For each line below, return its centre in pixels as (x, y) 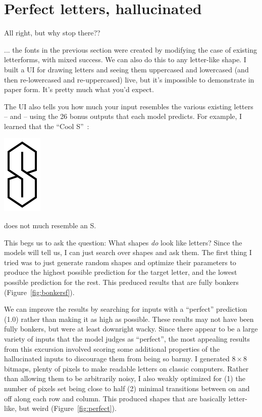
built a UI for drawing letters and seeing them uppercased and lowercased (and (126, 69)
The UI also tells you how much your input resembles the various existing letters (129, 106)
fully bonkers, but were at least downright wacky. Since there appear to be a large (131, 329)
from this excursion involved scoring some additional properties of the (112, 348)
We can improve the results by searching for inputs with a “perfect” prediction (126, 309)
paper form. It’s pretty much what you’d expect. (79, 89)
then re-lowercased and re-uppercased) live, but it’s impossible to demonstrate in (129, 79)
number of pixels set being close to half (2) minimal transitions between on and (127, 388)
